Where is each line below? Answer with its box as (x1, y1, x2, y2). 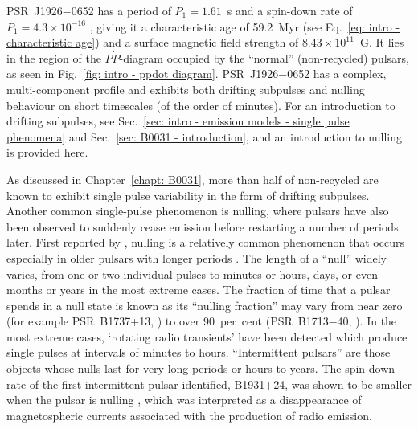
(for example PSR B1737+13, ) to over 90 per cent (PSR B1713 (6, 313, 329, 329)
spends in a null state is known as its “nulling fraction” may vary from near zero (6, 296, 403, 313)
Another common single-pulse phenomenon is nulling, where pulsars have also (6, 202, 389, 219)
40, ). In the (337, 313, 397, 329)
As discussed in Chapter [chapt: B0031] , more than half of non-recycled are (6, 170, 379, 187)
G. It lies (359, 34, 404, 51)
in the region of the (6, 49, 101, 66)
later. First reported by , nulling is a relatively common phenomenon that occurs (6, 234, 404, 251)
